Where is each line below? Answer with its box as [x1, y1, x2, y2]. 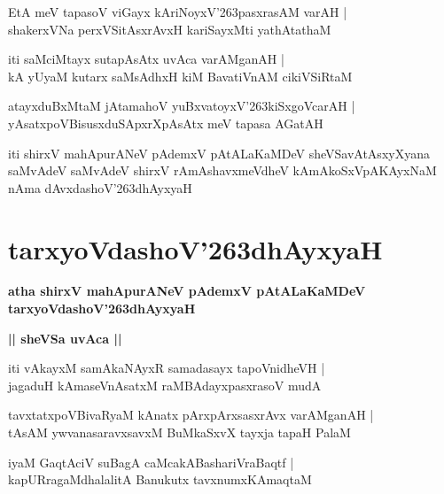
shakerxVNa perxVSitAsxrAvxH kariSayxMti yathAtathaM [8, 19, 331, 38]
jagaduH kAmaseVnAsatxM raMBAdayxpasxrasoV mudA [8, 375, 322, 394]
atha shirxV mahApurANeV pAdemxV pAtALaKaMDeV [8, 282, 366, 300]
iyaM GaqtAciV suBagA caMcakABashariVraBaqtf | [8, 452, 294, 471]
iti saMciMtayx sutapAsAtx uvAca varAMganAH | [8, 50, 284, 68]
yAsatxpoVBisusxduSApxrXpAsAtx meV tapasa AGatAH [8, 113, 323, 132]
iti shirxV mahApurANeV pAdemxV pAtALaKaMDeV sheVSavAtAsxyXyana [8, 143, 430, 162]
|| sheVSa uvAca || [8, 328, 122, 347]
